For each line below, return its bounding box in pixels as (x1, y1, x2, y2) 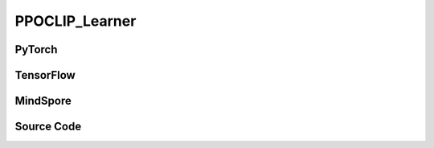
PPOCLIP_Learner (14, 12, 137, 30)
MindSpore (14, 94, 72, 108)
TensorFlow (14, 68, 76, 82)
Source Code (14, 120, 82, 134)
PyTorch (14, 43, 58, 56)
